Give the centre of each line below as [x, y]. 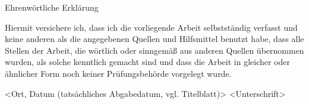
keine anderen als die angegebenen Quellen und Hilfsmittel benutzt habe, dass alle [154, 39]
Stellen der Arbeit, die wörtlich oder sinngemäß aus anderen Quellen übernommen [154, 50]
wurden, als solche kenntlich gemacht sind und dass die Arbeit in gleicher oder [148, 62]
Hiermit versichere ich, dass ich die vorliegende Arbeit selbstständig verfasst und [151, 27]
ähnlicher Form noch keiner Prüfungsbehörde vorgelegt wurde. [118, 73]
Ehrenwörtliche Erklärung [52, 7]
